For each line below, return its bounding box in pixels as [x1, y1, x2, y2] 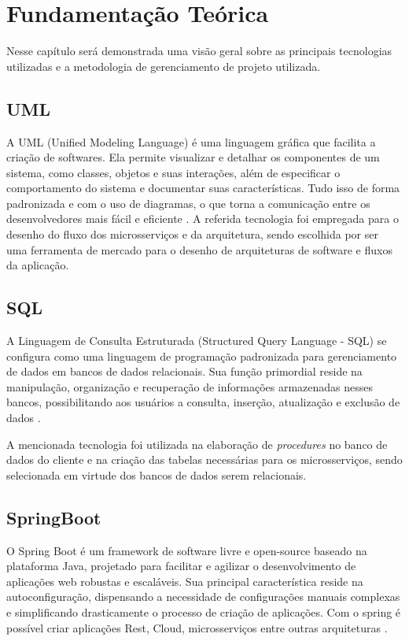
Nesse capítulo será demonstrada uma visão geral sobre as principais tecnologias [6, 43, 392, 59]
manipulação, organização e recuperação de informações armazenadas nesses [6, 378, 374, 395]
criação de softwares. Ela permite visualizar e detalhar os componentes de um [6, 149, 380, 165]
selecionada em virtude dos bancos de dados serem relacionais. [6, 466, 307, 483]
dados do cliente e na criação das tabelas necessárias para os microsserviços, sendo [6, 451, 403, 468]
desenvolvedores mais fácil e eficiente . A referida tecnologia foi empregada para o [6, 210, 399, 227]
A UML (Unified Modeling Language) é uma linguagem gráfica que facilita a [6, 133, 376, 150]
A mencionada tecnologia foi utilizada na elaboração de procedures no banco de [6, 435, 388, 452]
